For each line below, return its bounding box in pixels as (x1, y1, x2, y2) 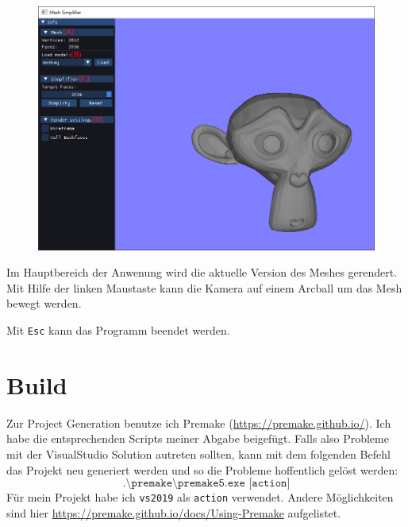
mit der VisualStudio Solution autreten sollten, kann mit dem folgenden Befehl (6, 445, 391, 462)
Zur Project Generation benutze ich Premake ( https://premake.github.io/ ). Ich (6, 414, 391, 431)
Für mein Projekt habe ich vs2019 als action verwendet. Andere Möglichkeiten (6, 489, 394, 506)
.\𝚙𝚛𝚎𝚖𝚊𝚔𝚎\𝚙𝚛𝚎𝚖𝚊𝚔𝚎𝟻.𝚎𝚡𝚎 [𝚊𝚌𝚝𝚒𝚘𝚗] (122, 478, 291, 490)
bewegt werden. (6, 295, 82, 312)
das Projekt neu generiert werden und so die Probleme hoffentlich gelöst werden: (6, 461, 398, 478)
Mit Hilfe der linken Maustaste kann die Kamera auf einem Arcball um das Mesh (6, 279, 402, 296)
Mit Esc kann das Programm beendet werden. (6, 322, 230, 339)
